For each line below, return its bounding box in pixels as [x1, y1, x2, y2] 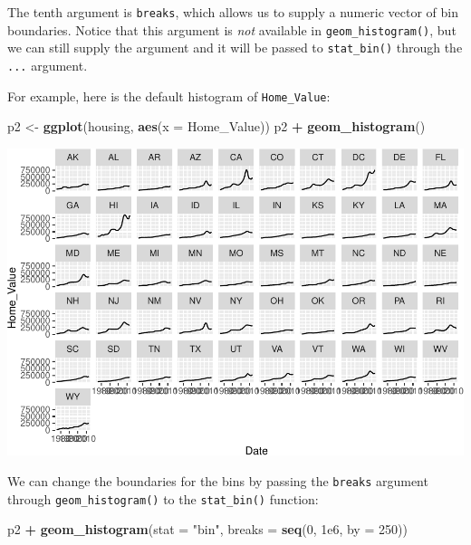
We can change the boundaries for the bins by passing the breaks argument [7, 471, 428, 490]
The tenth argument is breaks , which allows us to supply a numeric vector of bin [7, 3, 458, 21]
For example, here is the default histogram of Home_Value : [7, 86, 331, 105]
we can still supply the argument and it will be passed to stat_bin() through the [7, 38, 463, 57]
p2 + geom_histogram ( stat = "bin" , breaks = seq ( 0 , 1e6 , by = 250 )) [7, 520, 408, 539]
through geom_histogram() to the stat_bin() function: [7, 489, 319, 508]
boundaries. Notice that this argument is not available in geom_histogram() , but [7, 20, 457, 39]
